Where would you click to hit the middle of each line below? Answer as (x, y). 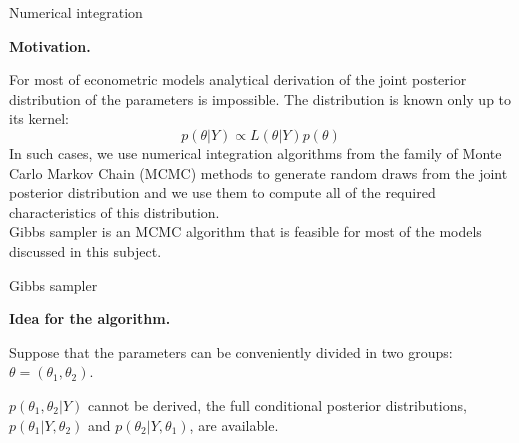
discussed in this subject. (85, 250)
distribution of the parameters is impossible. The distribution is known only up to (260, 98)
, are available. (234, 424)
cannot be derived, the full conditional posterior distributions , (277, 404)
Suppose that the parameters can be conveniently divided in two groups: (231, 351)
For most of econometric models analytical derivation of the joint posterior (238, 79)
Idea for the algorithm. (90, 318)
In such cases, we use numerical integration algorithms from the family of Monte (255, 152)
